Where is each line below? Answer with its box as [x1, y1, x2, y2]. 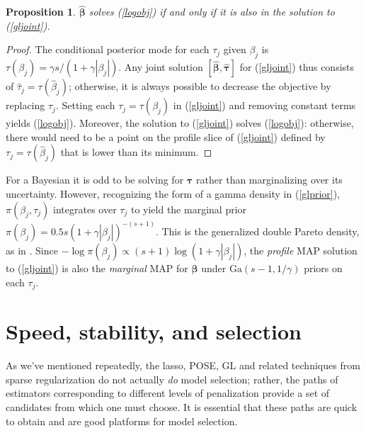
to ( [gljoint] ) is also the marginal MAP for [6, 261, 188, 276]
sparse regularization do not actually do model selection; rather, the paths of [6, 371, 338, 386]
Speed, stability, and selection [6, 317, 302, 346]
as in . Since [6, 243, 58, 258]
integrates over [53, 201, 117, 216]
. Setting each [55, 98, 115, 113]
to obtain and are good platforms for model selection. [6, 413, 238, 428]
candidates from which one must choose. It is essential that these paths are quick [6, 399, 358, 414]
